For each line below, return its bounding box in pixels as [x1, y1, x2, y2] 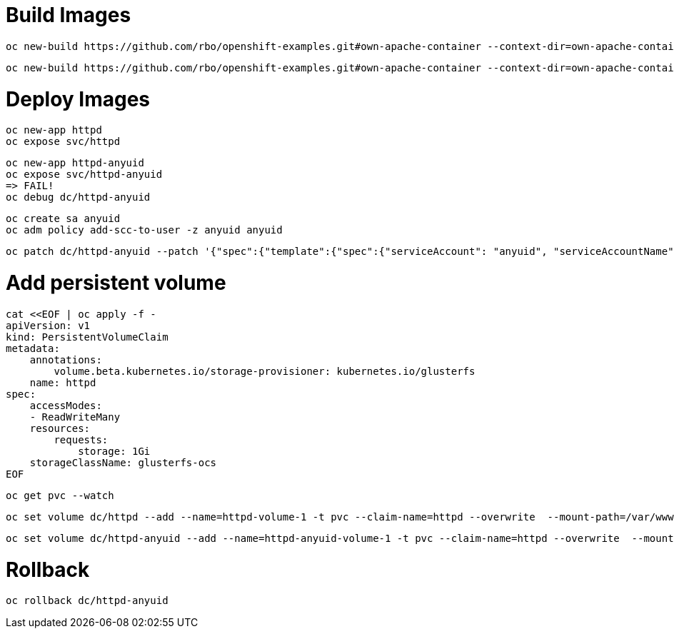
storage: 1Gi [78, 445, 151, 457]
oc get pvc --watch [6, 489, 114, 501]
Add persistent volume [6, 271, 226, 295]
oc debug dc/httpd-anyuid [6, 191, 151, 203]
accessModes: [29, 399, 102, 411]
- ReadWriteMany [29, 411, 121, 423]
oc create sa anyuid [6, 213, 121, 225]
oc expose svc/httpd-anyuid [6, 168, 163, 181]
